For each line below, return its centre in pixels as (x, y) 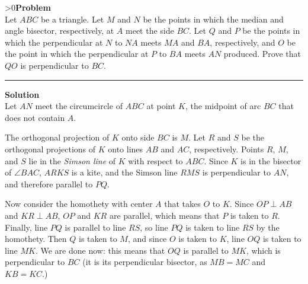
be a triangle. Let (72, 19)
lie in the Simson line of (72, 160)
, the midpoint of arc (223, 106)
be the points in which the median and (213, 19)
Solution (22, 94)
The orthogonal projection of (57, 137)
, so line (154, 227)
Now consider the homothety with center (79, 204)
